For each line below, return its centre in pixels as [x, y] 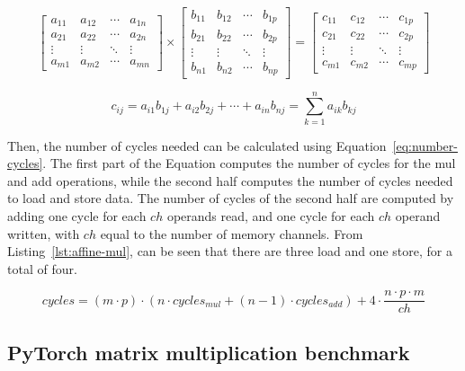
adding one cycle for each [77, 216]
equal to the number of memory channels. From [232, 233]
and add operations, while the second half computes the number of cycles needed [230, 180]
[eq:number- [425, 145]
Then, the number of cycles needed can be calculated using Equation [197, 145]
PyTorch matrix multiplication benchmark [209, 352]
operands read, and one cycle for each [271, 216]
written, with [44, 233]
